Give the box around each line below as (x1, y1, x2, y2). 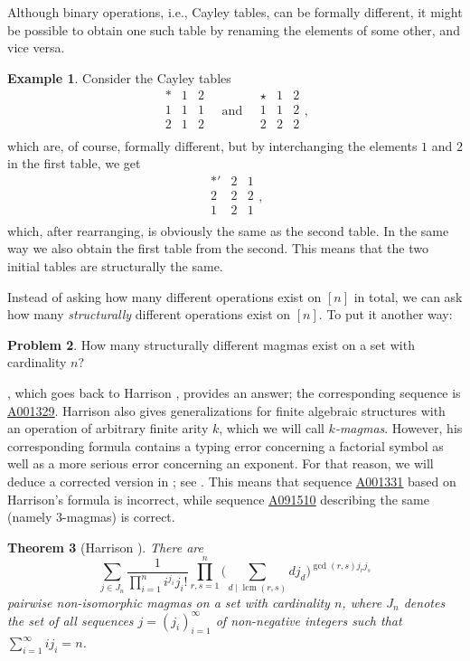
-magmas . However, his (334, 419, 463, 438)
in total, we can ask (353, 287, 463, 306)
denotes (403, 592, 446, 611)
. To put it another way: (318, 305, 453, 324)
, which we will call (219, 419, 324, 438)
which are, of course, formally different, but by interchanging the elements (7, 136, 418, 155)
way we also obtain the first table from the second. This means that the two (7, 239, 428, 258)
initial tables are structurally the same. (7, 257, 223, 275)
